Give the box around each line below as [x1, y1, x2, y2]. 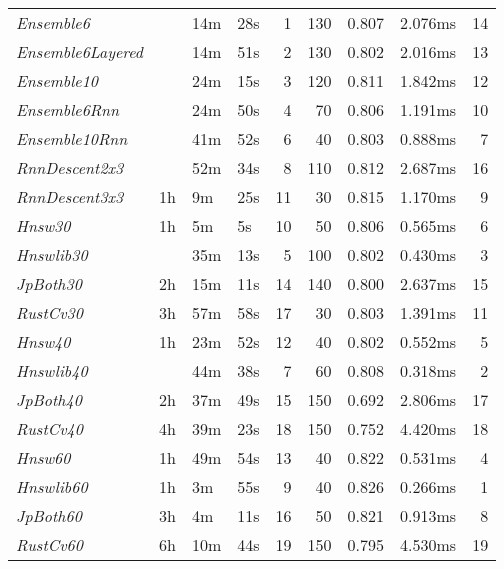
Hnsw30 [16, 214, 71, 237]
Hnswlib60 [16, 475, 88, 498]
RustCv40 [16, 417, 83, 440]
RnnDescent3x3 [16, 185, 124, 208]
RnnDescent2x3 [16, 156, 124, 179]
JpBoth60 [16, 504, 82, 527]
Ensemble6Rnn [16, 98, 120, 121]
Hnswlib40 [16, 359, 88, 382]
